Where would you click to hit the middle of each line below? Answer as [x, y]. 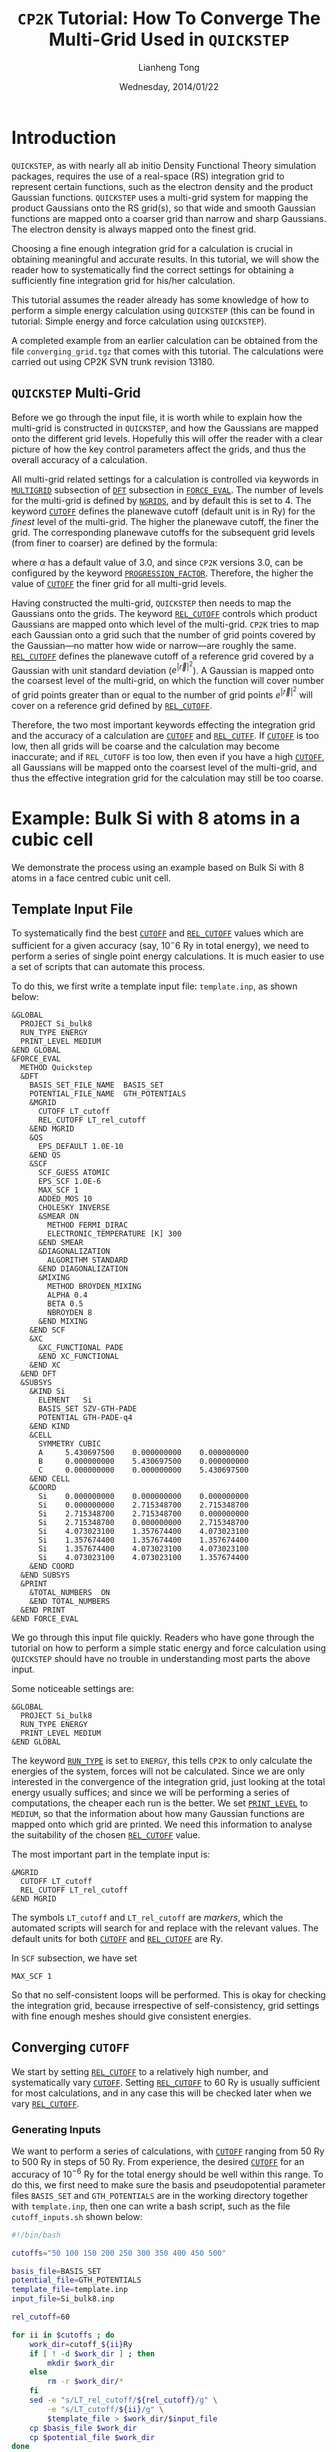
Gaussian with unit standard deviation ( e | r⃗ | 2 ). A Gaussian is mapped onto [162, 668]
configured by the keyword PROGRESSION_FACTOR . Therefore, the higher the [162, 573]
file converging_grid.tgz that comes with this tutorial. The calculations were [167, 351]
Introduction [64, 137]
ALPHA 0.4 [67, 1295]
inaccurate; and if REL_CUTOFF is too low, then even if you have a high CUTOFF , [168, 756]
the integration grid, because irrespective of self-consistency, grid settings [165, 2005]
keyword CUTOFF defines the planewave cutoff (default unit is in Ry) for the [163, 511]
